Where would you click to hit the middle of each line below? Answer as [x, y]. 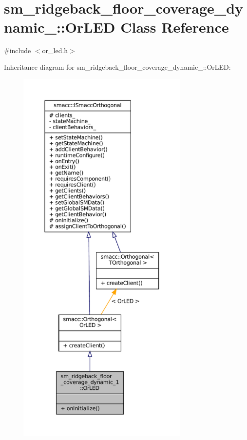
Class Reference [175, 27]
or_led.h [55, 50]
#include [18, 50]
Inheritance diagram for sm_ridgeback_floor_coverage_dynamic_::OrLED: [117, 67]
